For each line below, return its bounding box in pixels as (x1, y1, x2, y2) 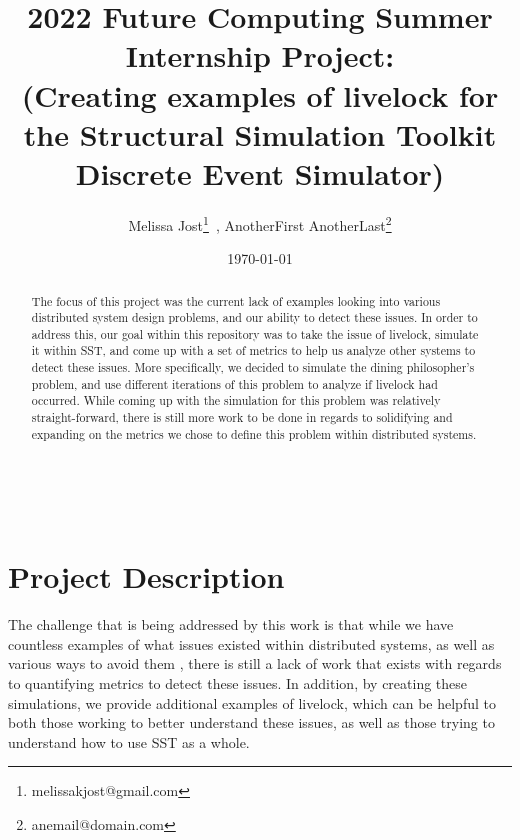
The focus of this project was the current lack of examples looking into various (31, 292, 441, 309)
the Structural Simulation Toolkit (23, 113, 497, 154)
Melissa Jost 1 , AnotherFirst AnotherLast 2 (128, 211, 392, 235)
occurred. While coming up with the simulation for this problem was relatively (31, 392, 441, 409)
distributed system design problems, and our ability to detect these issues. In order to (31, 309, 478, 326)
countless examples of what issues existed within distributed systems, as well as (8, 633, 495, 654)
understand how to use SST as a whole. (8, 731, 250, 752)
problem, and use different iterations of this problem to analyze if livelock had (31, 375, 438, 392)
